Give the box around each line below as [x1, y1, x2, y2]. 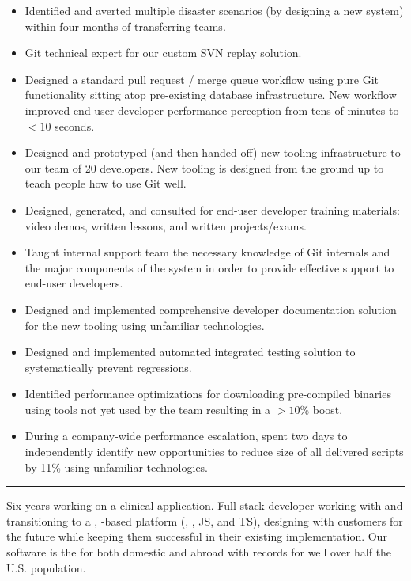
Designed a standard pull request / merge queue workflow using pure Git [25, 70, 379, 87]
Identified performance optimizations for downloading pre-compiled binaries [25, 385, 391, 402]
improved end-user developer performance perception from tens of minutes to [25, 101, 399, 118]
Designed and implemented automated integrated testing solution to [25, 344, 356, 360]
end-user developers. [25, 275, 123, 291]
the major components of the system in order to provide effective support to [25, 259, 394, 275]
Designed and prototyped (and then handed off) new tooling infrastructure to [25, 144, 401, 161]
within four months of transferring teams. [25, 17, 226, 34]
